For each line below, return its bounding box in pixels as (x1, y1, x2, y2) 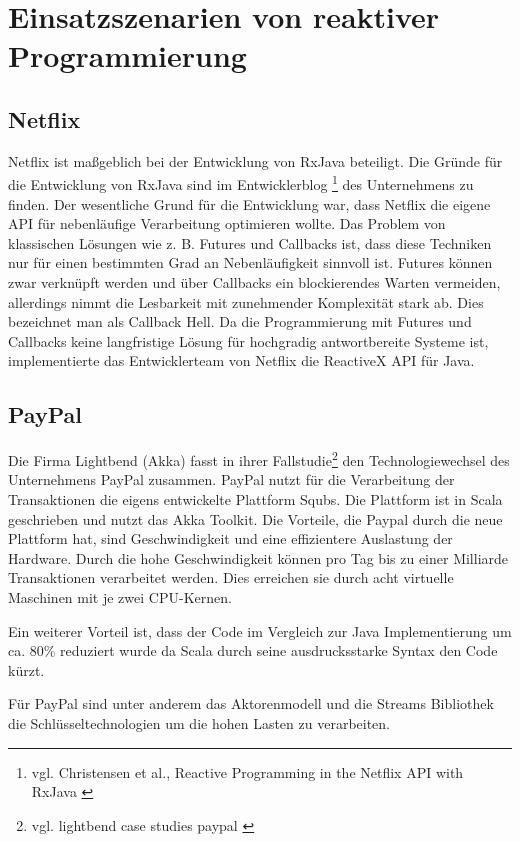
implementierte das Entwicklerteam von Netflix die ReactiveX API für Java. (8, 350, 475, 371)
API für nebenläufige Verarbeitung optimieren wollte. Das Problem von (8, 213, 446, 234)
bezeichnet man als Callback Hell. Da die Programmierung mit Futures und (8, 311, 472, 332)
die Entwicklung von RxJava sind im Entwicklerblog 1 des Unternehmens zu (8, 171, 474, 195)
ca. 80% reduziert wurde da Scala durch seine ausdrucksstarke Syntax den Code (8, 640, 498, 661)
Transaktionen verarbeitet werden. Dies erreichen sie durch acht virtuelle (8, 567, 454, 588)
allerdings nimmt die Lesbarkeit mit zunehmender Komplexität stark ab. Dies (8, 291, 484, 312)
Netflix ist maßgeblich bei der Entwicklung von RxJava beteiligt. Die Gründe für (8, 150, 503, 171)
